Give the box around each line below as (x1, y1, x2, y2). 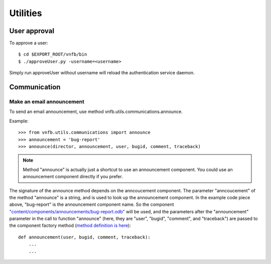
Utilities (9, 8, 42, 19)
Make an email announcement (9, 98, 85, 105)
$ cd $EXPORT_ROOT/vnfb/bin (18, 52, 87, 57)
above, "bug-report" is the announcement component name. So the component (9, 201, 174, 208)
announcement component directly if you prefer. (23, 174, 123, 180)
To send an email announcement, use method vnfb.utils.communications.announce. (9, 108, 183, 115)
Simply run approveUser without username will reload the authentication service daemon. (9, 70, 195, 76)
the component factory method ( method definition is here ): (9, 222, 131, 228)
